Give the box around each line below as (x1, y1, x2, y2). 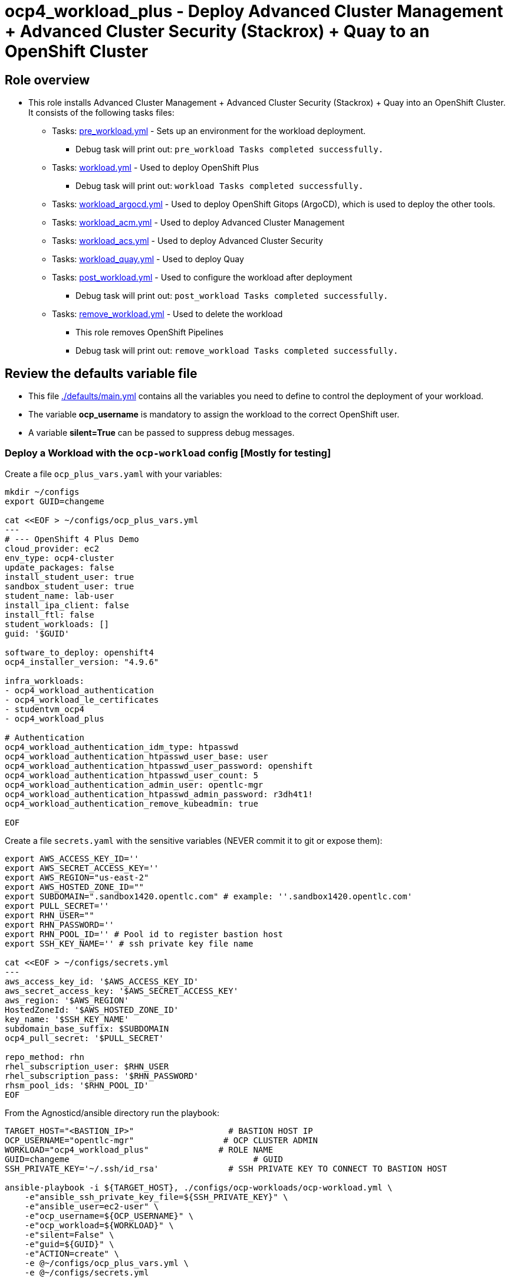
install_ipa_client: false (5, 600, 129, 610)
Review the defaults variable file (5, 366, 198, 381)
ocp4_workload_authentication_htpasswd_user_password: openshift (5, 761, 313, 771)
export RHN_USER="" (5, 910, 94, 920)
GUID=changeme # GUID (5, 1154, 284, 1164)
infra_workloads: (5, 676, 84, 686)
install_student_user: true (5, 572, 134, 582)
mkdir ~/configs (5, 487, 80, 497)
